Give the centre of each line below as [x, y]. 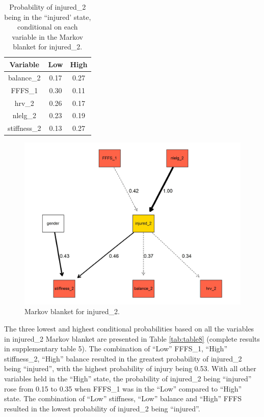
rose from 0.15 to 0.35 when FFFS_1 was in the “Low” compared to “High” [123, 388]
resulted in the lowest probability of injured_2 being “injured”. [102, 408]
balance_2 [24, 77]
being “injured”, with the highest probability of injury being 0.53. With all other [130, 368]
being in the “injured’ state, [48, 17]
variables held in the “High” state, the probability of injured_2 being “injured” [128, 379]
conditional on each [47, 27]
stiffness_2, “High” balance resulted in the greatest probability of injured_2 [123, 358]
